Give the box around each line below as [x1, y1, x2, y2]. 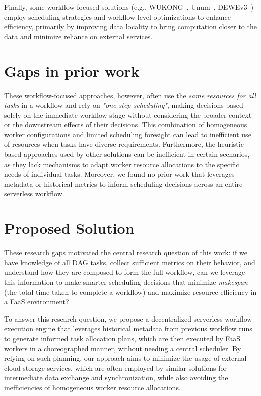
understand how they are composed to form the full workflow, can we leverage [4, 267, 245, 277]
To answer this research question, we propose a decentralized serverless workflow [4, 313, 252, 324]
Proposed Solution [4, 218, 135, 239]
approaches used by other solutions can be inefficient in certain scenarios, [23, 149, 250, 160]
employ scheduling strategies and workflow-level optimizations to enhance [4, 11, 231, 22]
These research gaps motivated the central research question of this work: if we [4, 247, 247, 258]
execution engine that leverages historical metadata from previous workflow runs [4, 323, 252, 334]
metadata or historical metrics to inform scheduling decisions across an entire [4, 178, 243, 189]
